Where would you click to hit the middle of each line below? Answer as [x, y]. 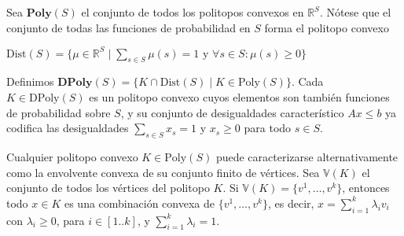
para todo [268, 128]
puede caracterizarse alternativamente [307, 157]
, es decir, [291, 203]
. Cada [307, 81]
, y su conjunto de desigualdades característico [232, 112]
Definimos [30, 81]
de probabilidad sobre [59, 112]
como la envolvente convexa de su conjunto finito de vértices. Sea [163, 172]
